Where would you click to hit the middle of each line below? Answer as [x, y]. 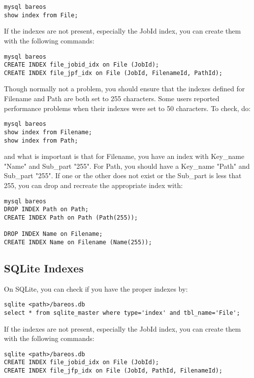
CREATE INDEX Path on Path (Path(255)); [71, 217]
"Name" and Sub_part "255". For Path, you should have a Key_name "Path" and [127, 166]
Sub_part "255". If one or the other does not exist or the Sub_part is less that [123, 175]
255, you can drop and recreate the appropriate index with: [94, 185]
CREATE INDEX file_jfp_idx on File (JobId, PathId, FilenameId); [113, 371]
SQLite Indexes [44, 268]
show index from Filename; [48, 132]
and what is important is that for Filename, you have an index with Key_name [124, 156]
